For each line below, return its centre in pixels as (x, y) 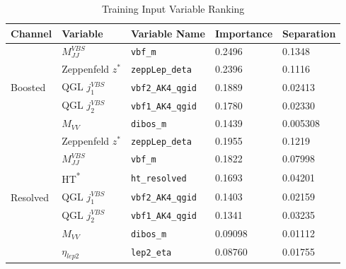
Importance (244, 33)
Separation (309, 33)
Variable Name (168, 33)
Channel (31, 33)
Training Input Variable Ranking (173, 8)
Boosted (28, 87)
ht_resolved (158, 178)
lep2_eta (151, 253)
